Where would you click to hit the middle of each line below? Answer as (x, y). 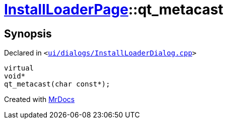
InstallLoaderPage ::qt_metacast (114, 9)
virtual (19, 68)
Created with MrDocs (40, 99)
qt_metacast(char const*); (57, 84)
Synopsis (28, 33)
